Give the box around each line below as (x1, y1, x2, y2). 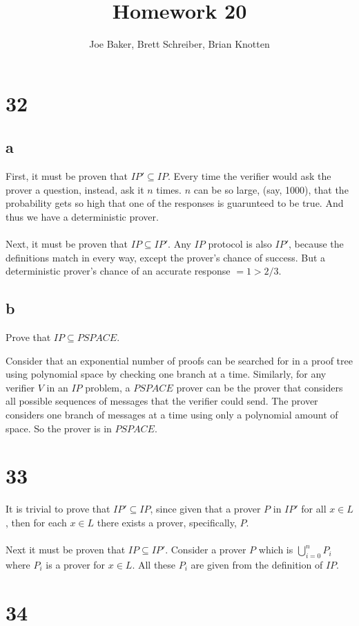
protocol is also (208, 237, 272, 251)
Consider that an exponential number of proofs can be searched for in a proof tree (6, 353, 353, 367)
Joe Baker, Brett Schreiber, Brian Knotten (89, 37, 270, 51)
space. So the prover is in (6, 421, 112, 435)
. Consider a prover (165, 542, 246, 557)
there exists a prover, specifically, (97, 515, 237, 529)
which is (258, 542, 293, 557)
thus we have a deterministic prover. (6, 209, 159, 223)
